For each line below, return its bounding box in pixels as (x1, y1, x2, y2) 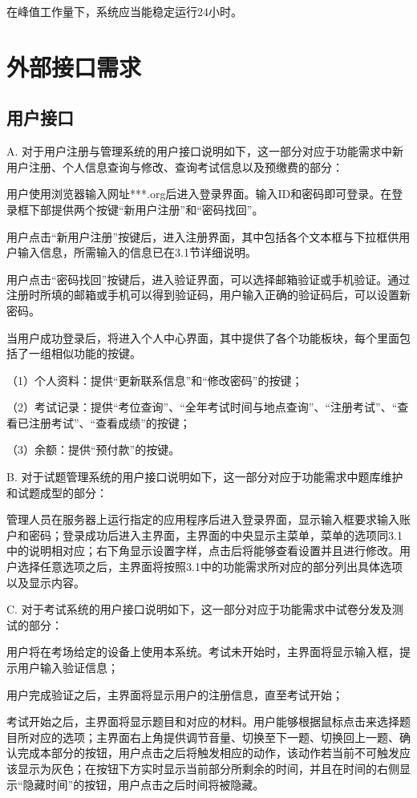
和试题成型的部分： (6, 484, 107, 500)
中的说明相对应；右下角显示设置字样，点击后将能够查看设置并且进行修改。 (6, 542, 399, 559)
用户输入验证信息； (17, 659, 119, 676)
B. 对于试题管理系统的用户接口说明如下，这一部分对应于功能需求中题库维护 (6, 468, 403, 485)
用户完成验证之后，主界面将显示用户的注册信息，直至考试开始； (6, 686, 343, 703)
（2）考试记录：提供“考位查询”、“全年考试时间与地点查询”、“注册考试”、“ (6, 399, 398, 415)
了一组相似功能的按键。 (17, 345, 141, 362)
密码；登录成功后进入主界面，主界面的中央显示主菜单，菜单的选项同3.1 (28, 526, 403, 543)
